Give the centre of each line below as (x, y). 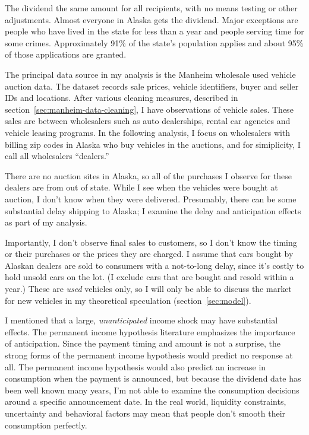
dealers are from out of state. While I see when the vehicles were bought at (141, 187)
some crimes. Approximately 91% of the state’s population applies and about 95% (154, 42)
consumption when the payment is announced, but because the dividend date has (153, 378)
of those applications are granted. (66, 54)
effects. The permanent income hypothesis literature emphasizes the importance (150, 331)
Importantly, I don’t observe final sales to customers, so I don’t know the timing (151, 242)
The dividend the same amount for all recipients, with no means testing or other (151, 8)
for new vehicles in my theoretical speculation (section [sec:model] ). (128, 300)
